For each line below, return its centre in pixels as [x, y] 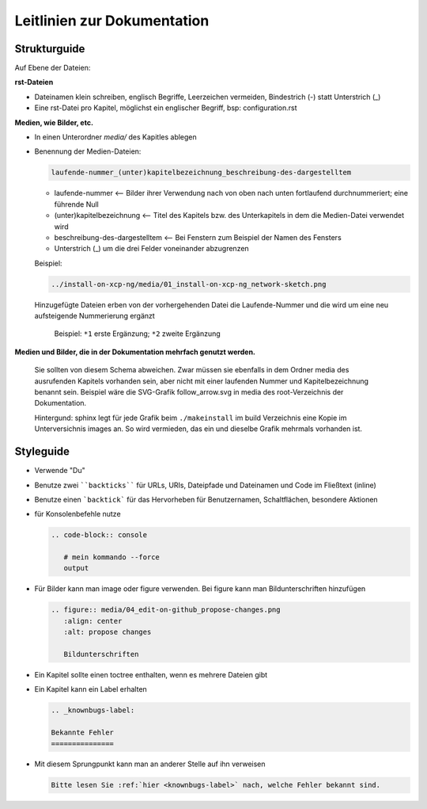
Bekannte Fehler [83, 733]
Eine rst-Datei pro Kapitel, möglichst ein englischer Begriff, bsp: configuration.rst [166, 108]
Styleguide [42, 452]
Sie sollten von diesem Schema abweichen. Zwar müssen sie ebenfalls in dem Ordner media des [192, 370]
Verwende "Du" [60, 471]
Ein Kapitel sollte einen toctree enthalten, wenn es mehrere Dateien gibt [151, 674]
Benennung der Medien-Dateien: [88, 151]
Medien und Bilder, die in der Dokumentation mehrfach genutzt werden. [135, 352]
